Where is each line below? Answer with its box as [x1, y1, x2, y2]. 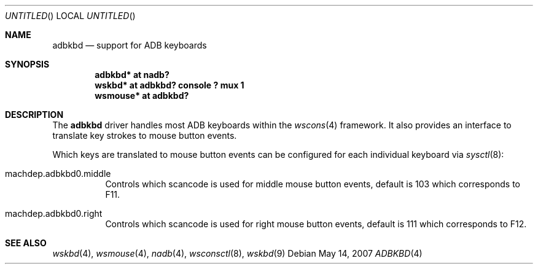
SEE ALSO [5, 238, 47, 248]
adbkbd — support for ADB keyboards [52, 40, 207, 50]
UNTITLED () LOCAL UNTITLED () [5, 10, 136, 21]
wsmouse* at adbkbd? [95, 90, 189, 101]
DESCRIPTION [5, 109, 64, 120]
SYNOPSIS [5, 59, 50, 69]
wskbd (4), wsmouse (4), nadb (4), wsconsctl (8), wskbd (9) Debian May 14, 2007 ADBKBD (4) [52, 248, 423, 259]
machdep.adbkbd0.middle [5, 168, 111, 179]
